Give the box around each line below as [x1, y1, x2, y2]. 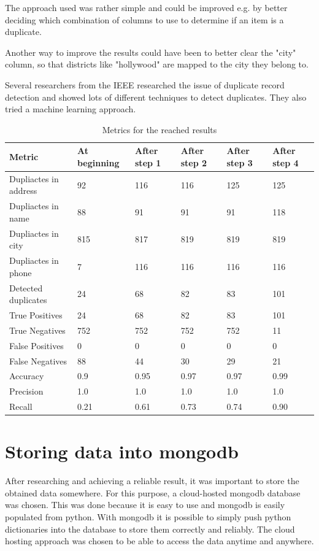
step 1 [135, 156, 161, 169]
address [9, 184, 37, 197]
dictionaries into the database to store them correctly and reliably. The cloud [5, 522, 295, 535]
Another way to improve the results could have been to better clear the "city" [5, 45, 296, 58]
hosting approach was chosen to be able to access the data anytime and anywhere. [5, 534, 314, 547]
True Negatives [9, 323, 66, 336]
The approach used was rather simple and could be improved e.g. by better [5, 1, 288, 13]
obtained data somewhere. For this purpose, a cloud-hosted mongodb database [5, 486, 301, 499]
